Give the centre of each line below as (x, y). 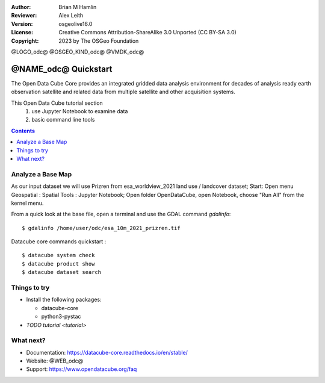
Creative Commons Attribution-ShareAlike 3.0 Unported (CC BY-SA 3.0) (148, 33)
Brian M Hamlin (78, 7)
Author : (21, 7)
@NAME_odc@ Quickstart (62, 69)
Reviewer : (24, 16)
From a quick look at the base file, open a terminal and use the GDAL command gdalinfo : (121, 214)
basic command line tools (63, 120)
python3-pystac (61, 317)
